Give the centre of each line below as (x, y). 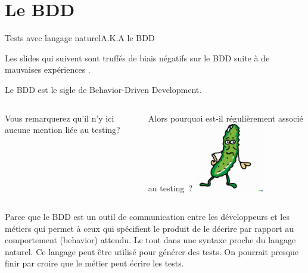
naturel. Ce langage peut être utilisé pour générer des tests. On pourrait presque (152, 251)
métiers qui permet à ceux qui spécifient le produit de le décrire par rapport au (150, 228)
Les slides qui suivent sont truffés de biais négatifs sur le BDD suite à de (137, 58)
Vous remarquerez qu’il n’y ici (60, 118)
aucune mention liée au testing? (63, 130)
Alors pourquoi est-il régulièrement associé (225, 118)
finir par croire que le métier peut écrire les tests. (94, 263)
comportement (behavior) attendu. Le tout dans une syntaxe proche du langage (150, 240)
